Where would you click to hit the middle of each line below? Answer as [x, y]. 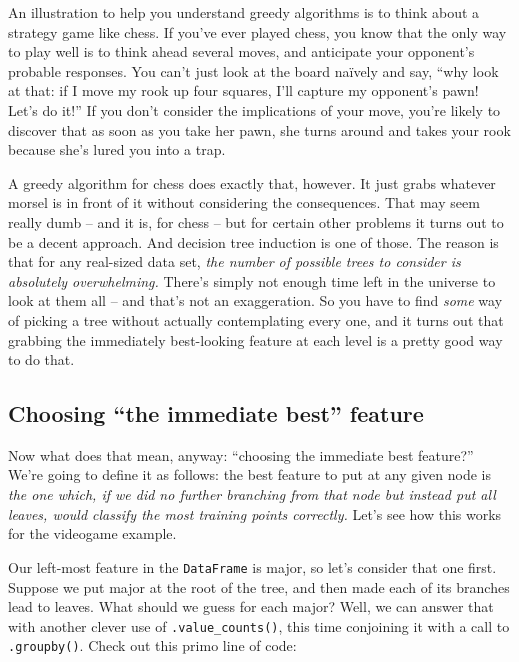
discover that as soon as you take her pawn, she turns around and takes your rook [259, 129]
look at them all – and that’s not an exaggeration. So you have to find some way [255, 300]
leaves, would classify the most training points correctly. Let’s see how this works [255, 513]
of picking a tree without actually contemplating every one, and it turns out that [256, 319]
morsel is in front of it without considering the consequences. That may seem [244, 202]
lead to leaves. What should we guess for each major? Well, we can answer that [251, 606]
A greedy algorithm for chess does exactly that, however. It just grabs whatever [252, 182]
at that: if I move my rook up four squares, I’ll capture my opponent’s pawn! [243, 90]
